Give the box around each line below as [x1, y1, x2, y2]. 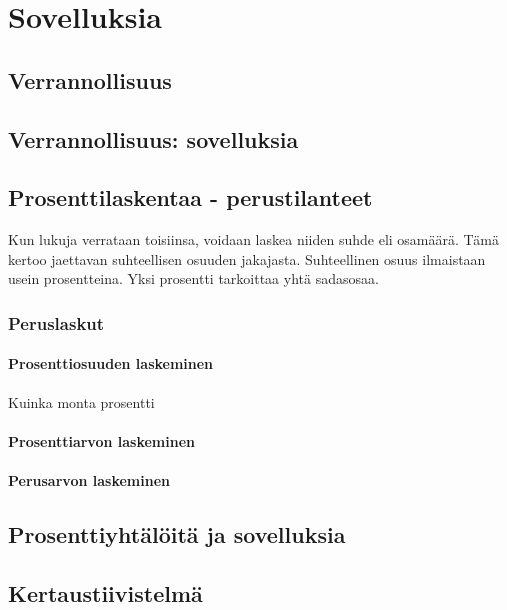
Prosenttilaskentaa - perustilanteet [8, 182, 373, 213]
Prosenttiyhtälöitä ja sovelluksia [8, 518, 346, 549]
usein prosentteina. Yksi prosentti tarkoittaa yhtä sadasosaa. [8, 268, 379, 289]
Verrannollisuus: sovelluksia [8, 123, 299, 154]
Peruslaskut [8, 310, 105, 335]
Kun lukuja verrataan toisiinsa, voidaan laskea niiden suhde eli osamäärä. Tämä [8, 229, 500, 250]
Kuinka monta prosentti [8, 391, 155, 412]
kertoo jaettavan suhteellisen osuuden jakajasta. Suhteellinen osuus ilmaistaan [8, 248, 486, 269]
